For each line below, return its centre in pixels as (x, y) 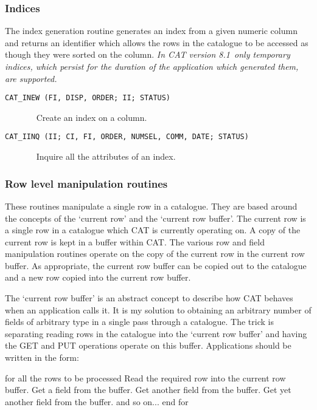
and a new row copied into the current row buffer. (98, 277)
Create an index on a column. (92, 117)
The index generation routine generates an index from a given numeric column (151, 31)
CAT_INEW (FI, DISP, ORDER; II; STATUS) (88, 98)
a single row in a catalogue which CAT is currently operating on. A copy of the (153, 230)
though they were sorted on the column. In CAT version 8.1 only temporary (148, 54)
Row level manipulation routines (86, 183)
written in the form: (42, 357)
